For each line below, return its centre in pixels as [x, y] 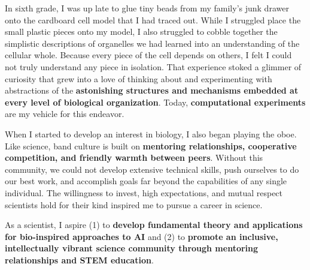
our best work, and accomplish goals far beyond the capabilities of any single [146, 181]
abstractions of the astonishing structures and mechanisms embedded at [152, 90]
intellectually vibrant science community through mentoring [132, 248]
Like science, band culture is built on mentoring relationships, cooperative [151, 145]
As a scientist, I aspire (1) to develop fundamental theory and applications [154, 225]
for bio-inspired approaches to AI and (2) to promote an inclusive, [142, 236]
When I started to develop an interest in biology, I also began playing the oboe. [151, 133]
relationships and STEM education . [79, 259]
